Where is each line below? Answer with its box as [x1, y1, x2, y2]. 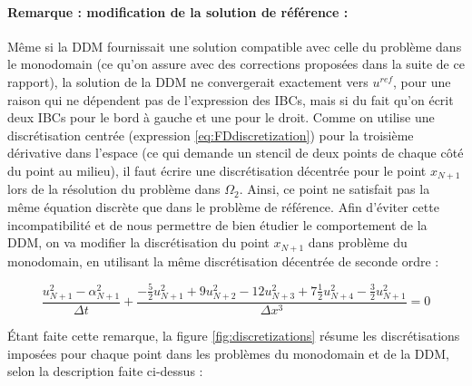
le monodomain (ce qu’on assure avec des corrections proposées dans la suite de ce [7, 54, 465, 73]
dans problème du [308, 233, 408, 252]
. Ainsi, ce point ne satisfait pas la [239, 179, 430, 198]
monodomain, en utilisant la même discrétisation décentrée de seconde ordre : [7, 251, 439, 270]
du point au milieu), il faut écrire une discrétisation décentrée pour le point [7, 160, 427, 179]
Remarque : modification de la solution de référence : [7, 2, 349, 21]
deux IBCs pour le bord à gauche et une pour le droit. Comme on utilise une [7, 108, 435, 127]
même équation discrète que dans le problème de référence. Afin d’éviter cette [7, 198, 439, 216]
